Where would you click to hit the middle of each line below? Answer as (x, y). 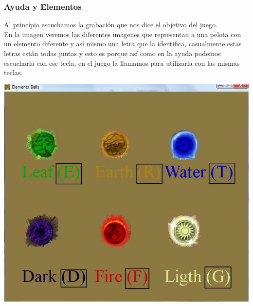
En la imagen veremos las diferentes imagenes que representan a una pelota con (123, 34)
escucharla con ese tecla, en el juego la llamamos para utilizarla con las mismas (122, 63)
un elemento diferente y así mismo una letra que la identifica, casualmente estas (123, 44)
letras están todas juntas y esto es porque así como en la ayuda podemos (112, 53)
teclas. (13, 72)
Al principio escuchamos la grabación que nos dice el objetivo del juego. (111, 25)
